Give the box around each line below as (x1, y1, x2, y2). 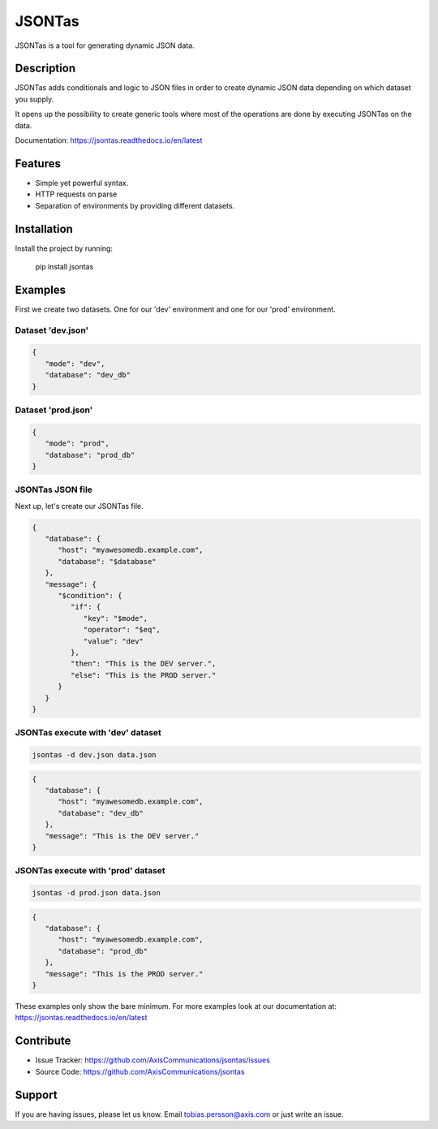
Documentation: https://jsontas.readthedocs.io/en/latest (15, 136, 203, 145)
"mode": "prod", (45, 439, 109, 448)
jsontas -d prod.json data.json (32, 889, 161, 898)
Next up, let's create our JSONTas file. (15, 501, 144, 511)
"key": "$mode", (83, 614, 148, 623)
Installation (15, 222, 73, 235)
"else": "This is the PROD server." (70, 670, 217, 679)
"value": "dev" (83, 636, 144, 645)
